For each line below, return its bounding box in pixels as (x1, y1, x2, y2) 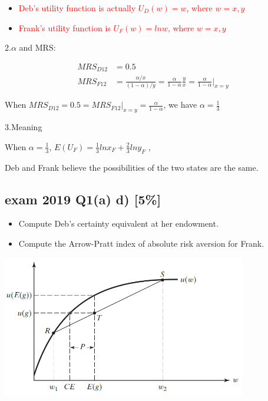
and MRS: (19, 41, 56, 54)
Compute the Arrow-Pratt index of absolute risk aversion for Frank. (18, 237, 264, 249)
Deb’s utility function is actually (18, 2, 136, 14)
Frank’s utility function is (18, 21, 111, 34)
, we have (163, 98, 197, 111)
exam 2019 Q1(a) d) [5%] (5, 190, 161, 208)
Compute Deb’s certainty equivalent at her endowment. (18, 217, 219, 230)
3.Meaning (5, 121, 42, 133)
